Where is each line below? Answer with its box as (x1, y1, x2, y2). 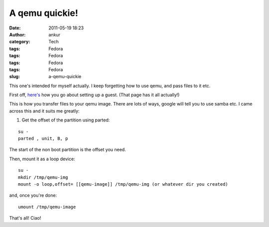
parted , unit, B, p (18, 136, 68, 141)
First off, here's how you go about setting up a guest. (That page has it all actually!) (9, 92, 180, 98)
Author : (9, 31, 26, 37)
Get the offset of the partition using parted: (21, 117, 110, 123)
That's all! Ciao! (9, 215, 41, 221)
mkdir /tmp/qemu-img (18, 174, 68, 180)
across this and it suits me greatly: (9, 108, 80, 114)
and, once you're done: (9, 192, 57, 199)
